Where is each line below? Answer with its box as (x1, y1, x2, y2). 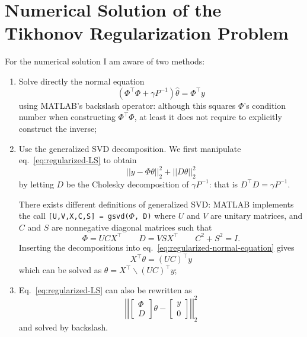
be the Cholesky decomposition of (66, 177, 189, 190)
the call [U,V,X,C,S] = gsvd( (18, 209, 129, 222)
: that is (209, 177, 238, 190)
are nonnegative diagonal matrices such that (51, 221, 212, 233)
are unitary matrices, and (210, 209, 303, 222)
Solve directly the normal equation (18, 74, 145, 87)
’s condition (244, 99, 286, 111)
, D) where (134, 209, 176, 222)
